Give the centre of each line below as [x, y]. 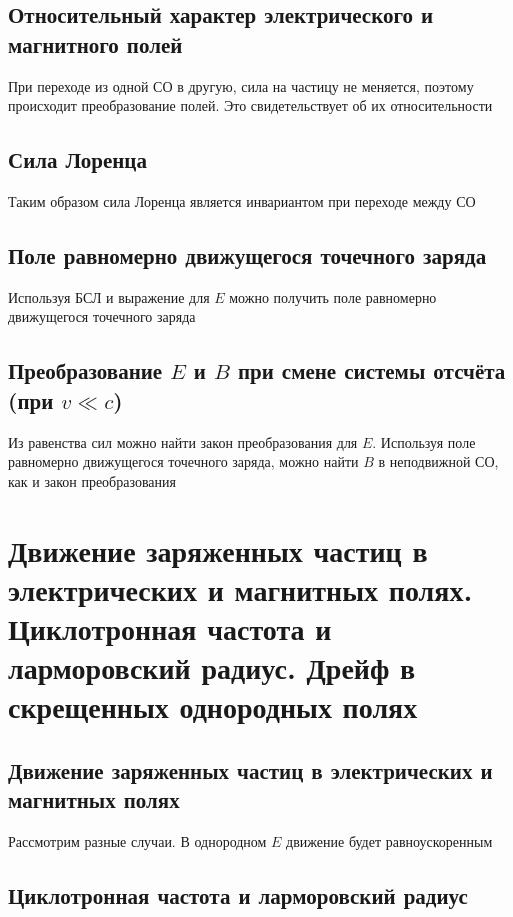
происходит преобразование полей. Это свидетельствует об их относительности [250, 105]
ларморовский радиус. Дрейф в [212, 667]
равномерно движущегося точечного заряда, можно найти [183, 461]
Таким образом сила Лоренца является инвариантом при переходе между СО [242, 200]
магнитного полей [95, 43]
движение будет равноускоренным [389, 841]
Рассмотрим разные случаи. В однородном [137, 841]
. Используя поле [424, 441]
